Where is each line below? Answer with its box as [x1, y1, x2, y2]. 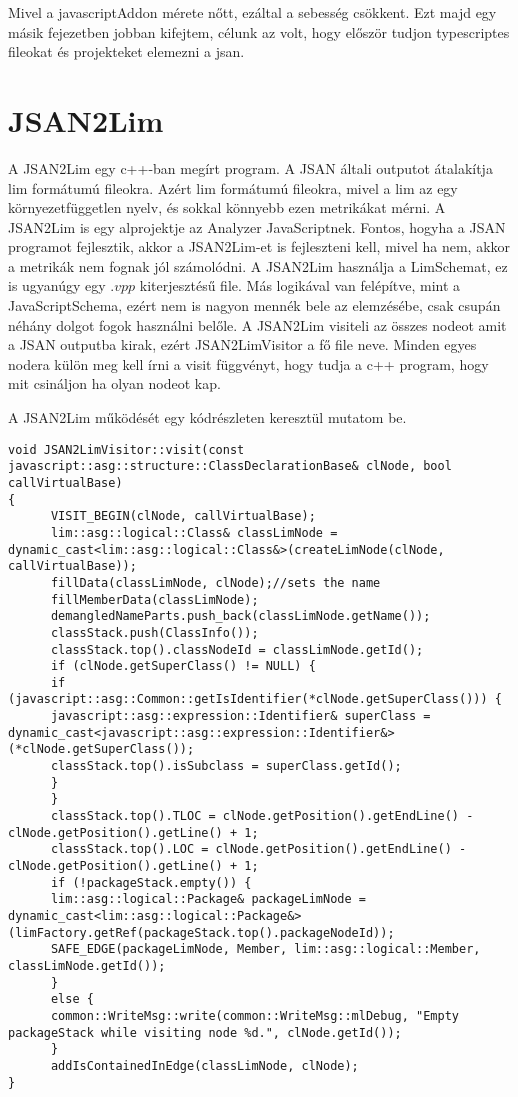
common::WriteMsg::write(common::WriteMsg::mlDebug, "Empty [50, 1008, 460, 1023]
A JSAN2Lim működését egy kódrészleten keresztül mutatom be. [8, 407, 407, 428]
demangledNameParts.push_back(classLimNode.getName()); [50, 609, 431, 624]
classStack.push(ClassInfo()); [50, 625, 259, 640]
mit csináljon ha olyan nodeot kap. [8, 373, 221, 394]
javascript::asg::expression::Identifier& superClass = [50, 709, 431, 724]
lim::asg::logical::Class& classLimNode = [50, 525, 338, 540]
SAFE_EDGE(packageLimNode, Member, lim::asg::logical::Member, [50, 942, 481, 957]
